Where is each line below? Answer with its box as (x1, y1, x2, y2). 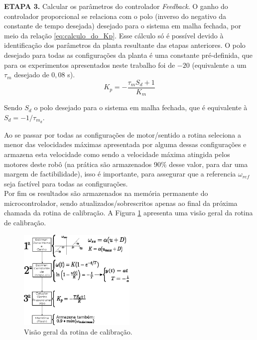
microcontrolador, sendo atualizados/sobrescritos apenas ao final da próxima (4, 197, 238, 208)
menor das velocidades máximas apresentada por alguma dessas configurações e (4, 139, 247, 150)
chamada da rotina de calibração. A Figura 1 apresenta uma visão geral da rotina (4, 207, 253, 218)
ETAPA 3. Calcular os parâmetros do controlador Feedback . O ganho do (4, 1, 228, 11)
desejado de (14, 69, 49, 80)
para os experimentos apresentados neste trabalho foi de (4, 59, 175, 70)
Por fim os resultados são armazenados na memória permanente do (4, 188, 208, 198)
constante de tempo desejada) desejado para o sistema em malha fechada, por (4, 20, 242, 31)
